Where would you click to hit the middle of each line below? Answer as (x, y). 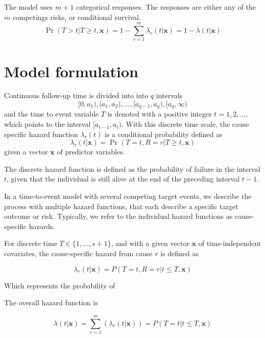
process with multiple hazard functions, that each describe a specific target (121, 206)
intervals (169, 95)
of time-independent (230, 243)
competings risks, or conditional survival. (77, 17)
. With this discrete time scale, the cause (185, 124)
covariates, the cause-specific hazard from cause (78, 253)
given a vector (26, 152)
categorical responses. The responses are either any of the (166, 7)
